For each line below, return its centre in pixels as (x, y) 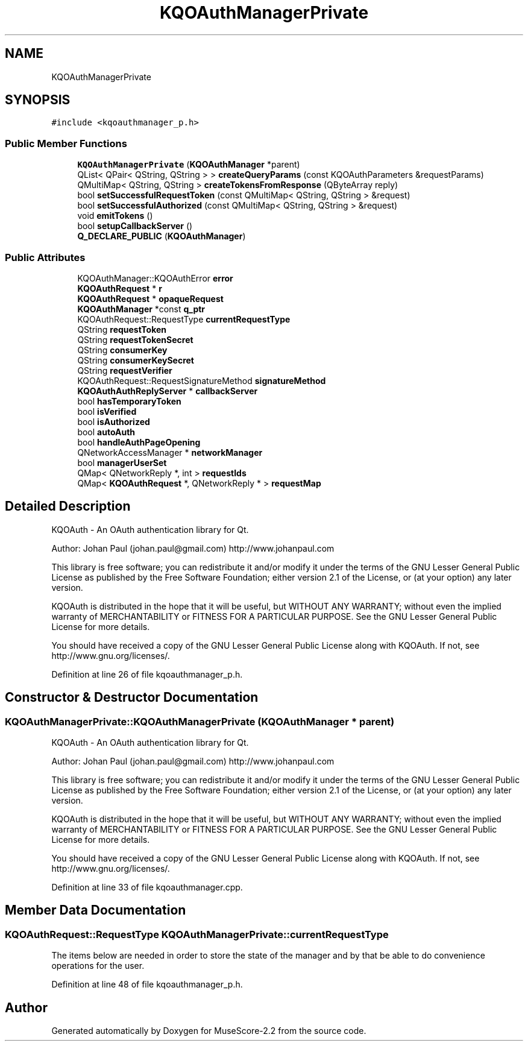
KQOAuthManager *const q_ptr (141, 309)
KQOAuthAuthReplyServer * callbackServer (168, 391)
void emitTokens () (115, 216)
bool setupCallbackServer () (135, 226)
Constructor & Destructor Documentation (132, 698)
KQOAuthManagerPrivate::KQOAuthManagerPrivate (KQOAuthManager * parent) (200, 721)
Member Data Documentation (96, 910)
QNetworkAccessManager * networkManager (170, 452)
